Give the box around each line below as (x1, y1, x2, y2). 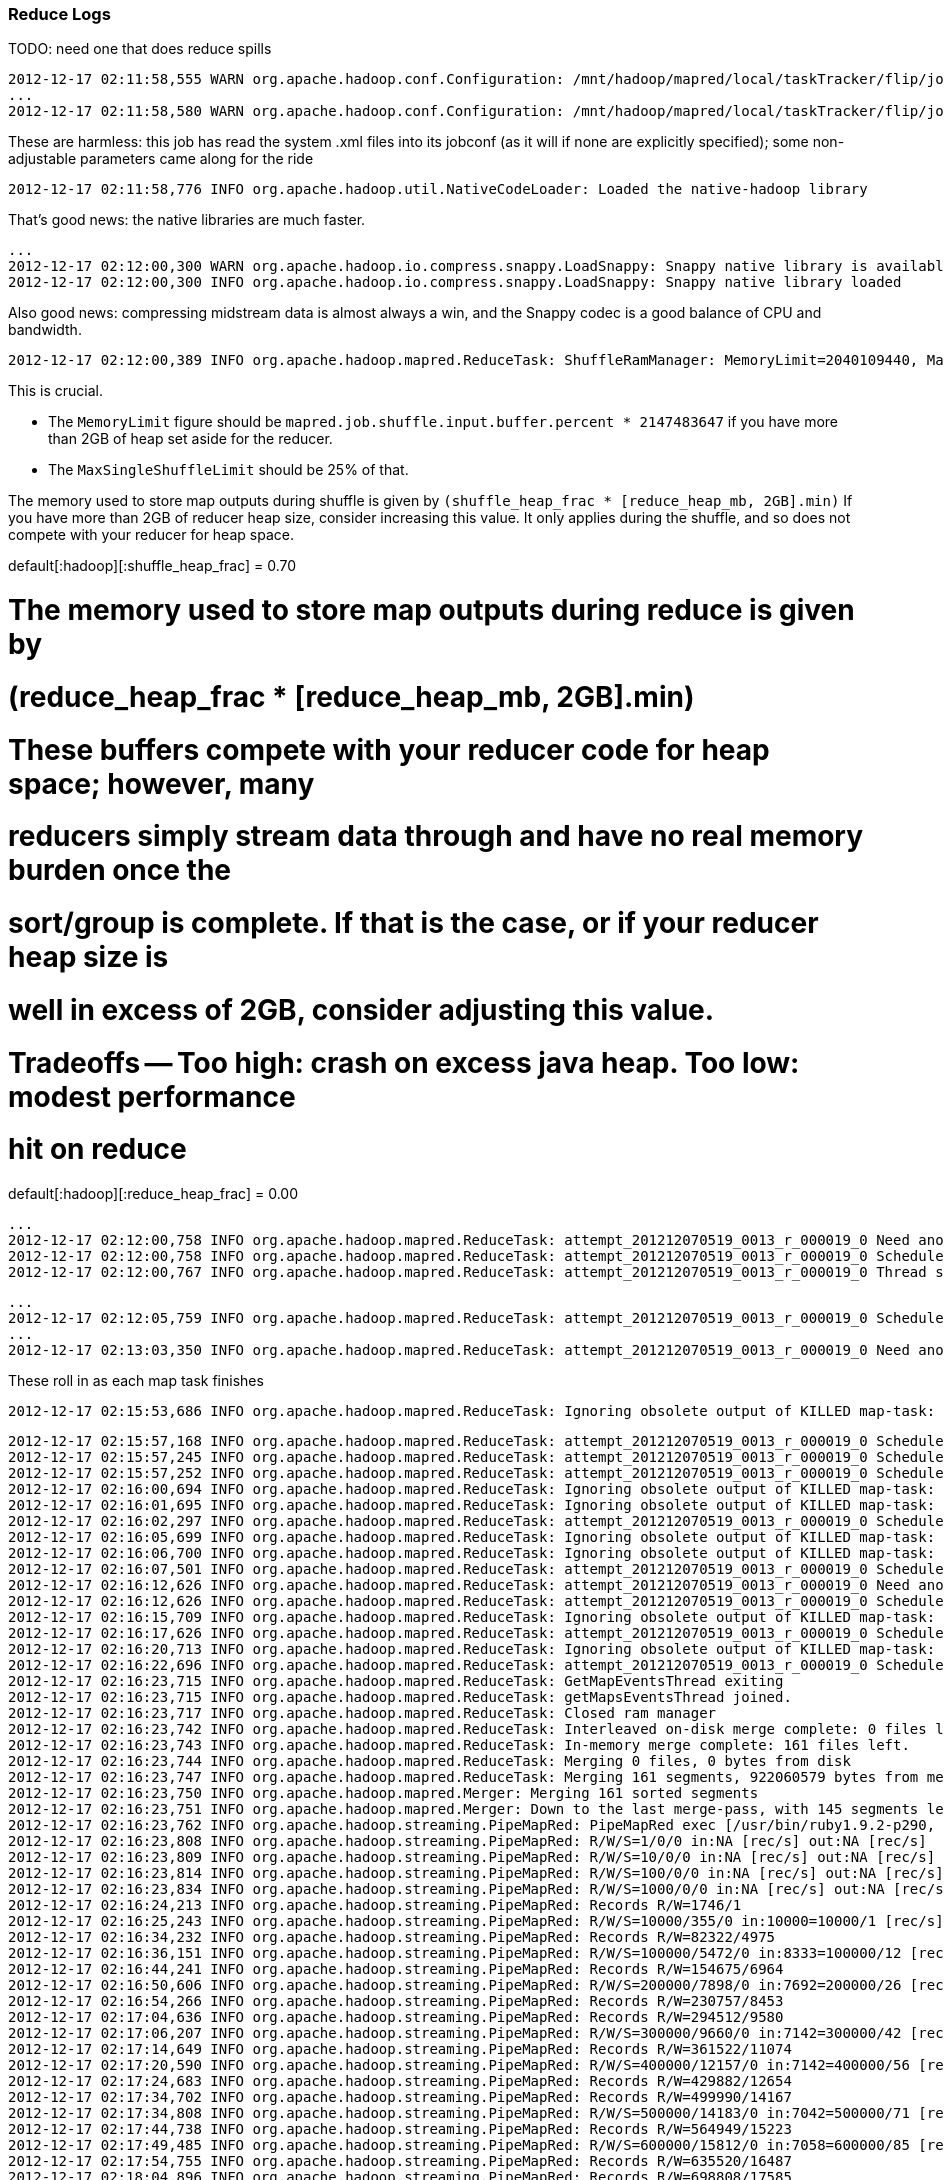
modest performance (8, 1079, 296, 1114)
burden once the (8, 853, 232, 888)
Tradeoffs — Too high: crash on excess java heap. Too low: (8, 1045, 800, 1080)
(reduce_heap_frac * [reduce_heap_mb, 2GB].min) (8, 679, 695, 714)
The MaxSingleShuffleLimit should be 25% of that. (48, 461, 409, 479)
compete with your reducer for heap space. (8, 526, 294, 544)
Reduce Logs (8, 4, 111, 24)
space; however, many (8, 766, 315, 801)
